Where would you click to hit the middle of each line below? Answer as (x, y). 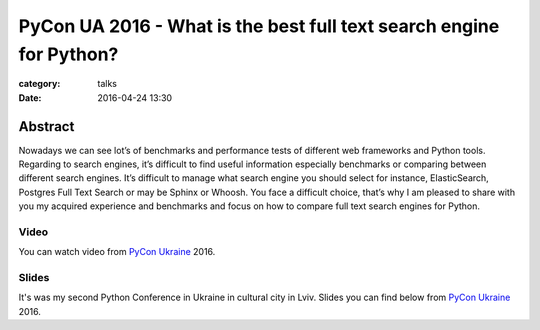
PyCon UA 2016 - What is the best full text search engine (259, 26)
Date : (30, 97)
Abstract (46, 126)
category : (39, 84)
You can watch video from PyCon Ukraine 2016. (117, 252)
